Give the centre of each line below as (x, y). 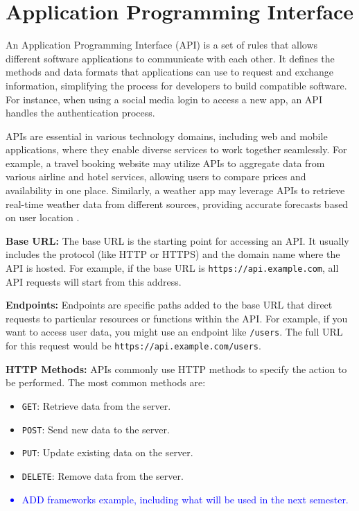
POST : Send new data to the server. (96, 429)
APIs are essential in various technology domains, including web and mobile (167, 136)
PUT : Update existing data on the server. (107, 452)
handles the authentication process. (80, 113)
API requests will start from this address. (94, 281)
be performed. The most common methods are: (106, 382)
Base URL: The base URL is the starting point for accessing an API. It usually (177, 240)
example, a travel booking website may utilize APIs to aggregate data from (165, 163)
